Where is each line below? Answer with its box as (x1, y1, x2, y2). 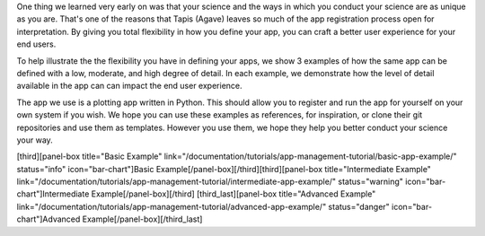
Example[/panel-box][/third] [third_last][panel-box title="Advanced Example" (91, 188, 376, 199)
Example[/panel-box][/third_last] (82, 214, 203, 224)
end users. (16, 39, 57, 49)
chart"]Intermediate (16, 188, 90, 199)
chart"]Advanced (16, 214, 81, 224)
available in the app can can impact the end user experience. (16, 81, 242, 92)
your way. (16, 135, 53, 145)
